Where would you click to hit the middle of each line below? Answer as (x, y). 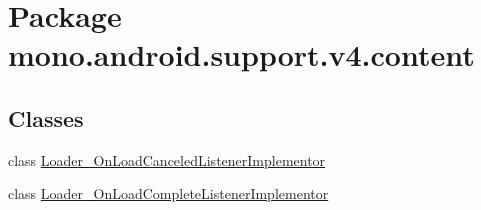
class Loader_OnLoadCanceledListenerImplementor (167, 159)
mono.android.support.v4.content (241, 54)
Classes (46, 117)
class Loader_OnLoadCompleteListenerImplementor (168, 193)
